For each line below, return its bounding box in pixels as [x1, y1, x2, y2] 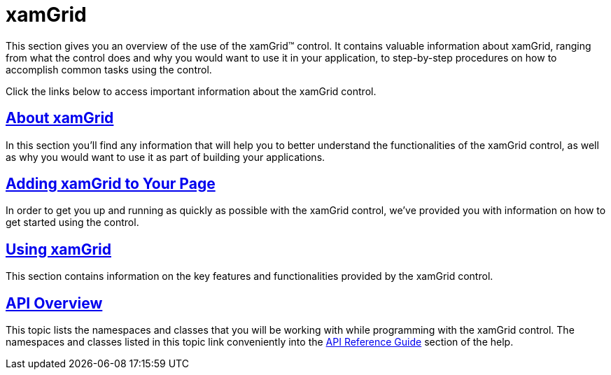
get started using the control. [6, 216, 139, 229]
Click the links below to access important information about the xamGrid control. [6, 85, 377, 97]
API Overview [6, 294, 103, 312]
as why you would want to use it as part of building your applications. [6, 150, 325, 163]
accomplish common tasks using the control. [6, 63, 212, 76]
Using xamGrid [6, 240, 111, 258]
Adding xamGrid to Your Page [6, 175, 216, 193]
